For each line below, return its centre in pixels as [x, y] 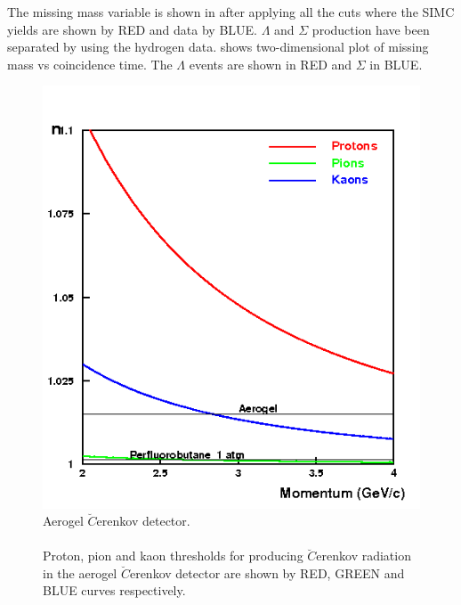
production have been [371, 29]
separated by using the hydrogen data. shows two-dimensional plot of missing [218, 47]
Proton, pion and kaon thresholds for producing [173, 556]
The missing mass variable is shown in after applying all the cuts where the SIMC [231, 12]
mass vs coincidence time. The [90, 64]
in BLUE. [396, 64]
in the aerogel [80, 572]
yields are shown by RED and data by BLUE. [132, 29]
